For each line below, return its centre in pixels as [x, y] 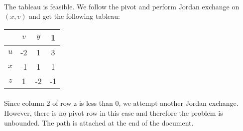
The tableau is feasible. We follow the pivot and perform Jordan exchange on [122, 6]
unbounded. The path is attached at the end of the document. [99, 122]
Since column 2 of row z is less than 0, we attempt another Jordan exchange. [121, 103]
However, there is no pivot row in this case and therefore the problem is [114, 112]
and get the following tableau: [74, 16]
